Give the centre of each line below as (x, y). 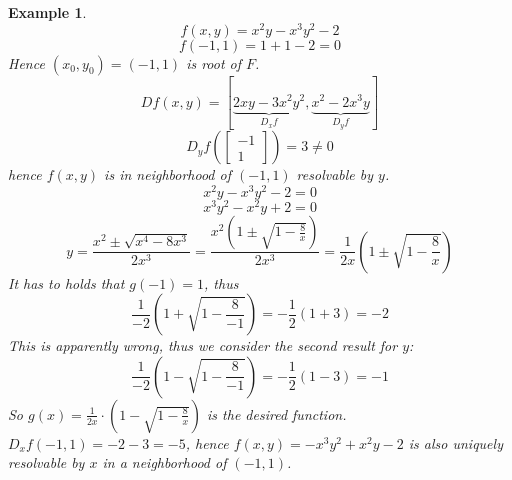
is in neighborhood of (167, 174)
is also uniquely (455, 442)
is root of (214, 62)
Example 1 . (47, 12)
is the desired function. (277, 413)
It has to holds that (66, 282)
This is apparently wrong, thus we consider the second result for (203, 345)
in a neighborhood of (164, 462)
